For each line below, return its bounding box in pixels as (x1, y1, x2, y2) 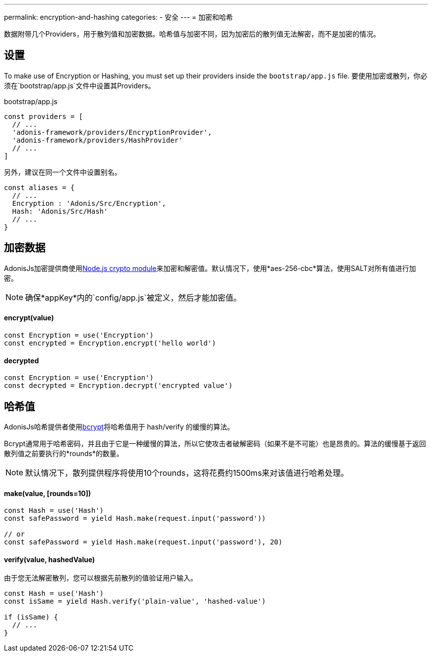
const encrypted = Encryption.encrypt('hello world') (4, 339, 216, 347)
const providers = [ (4, 112, 83, 120)
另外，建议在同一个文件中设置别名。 (4, 167, 121, 176)
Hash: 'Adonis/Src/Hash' (12, 207, 108, 215)
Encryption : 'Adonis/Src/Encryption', (12, 199, 166, 207)
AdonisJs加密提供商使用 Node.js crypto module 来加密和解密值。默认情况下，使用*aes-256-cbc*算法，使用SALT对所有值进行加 (4, 264, 416, 272)
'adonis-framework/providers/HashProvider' (12, 136, 183, 144)
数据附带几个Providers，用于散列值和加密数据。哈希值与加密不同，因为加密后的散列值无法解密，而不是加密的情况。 (4, 30, 380, 38)
